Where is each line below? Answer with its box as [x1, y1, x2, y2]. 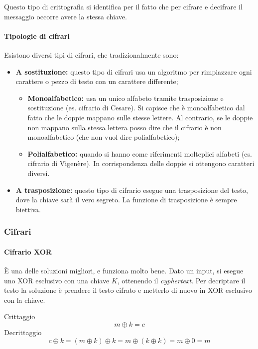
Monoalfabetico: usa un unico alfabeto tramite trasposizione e [27, 92, 224, 103]
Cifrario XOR [4, 246, 52, 257]
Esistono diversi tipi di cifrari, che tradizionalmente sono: [4, 49, 179, 60]
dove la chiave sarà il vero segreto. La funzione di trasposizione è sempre [15, 194, 237, 205]
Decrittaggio [4, 327, 42, 337]
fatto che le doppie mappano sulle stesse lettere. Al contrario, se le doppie [27, 112, 253, 122]
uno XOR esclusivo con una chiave [4, 275, 110, 285]
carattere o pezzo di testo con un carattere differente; [15, 76, 178, 87]
